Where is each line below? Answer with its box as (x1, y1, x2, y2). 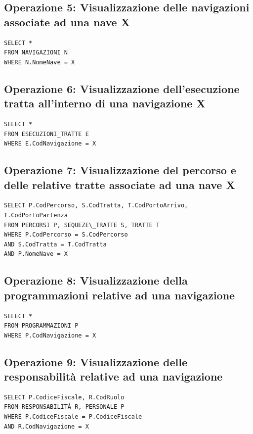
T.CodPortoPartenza (4, 211, 68, 219)
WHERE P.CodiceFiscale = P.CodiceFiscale (4, 413, 142, 421)
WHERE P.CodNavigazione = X (4, 332, 96, 339)
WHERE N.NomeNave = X (4, 58, 75, 66)
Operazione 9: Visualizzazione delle (4, 354, 188, 369)
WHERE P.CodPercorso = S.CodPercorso (4, 231, 128, 239)
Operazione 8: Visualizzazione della (4, 273, 188, 288)
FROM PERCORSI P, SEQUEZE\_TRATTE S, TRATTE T (4, 221, 160, 229)
